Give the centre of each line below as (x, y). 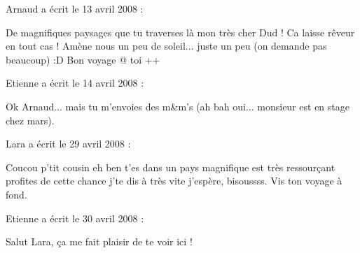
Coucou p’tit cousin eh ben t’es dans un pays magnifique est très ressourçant (171, 167)
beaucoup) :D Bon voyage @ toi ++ (83, 59)
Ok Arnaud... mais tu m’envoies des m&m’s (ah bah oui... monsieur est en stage (178, 106)
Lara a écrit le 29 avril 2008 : (68, 144)
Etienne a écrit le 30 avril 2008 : (75, 218)
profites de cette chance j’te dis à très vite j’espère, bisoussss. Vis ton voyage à (174, 181)
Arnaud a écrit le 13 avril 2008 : (75, 8)
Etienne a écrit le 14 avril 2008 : (75, 83)
